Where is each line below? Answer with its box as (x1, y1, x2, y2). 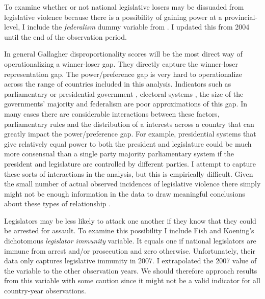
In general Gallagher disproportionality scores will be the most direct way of (4, 48, 243, 59)
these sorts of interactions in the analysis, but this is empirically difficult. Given (4, 168, 253, 179)
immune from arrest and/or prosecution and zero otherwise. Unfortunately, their (4, 245, 255, 256)
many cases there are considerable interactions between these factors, (4, 108, 220, 119)
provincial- (224, 11, 258, 22)
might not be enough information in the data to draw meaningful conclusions (4, 188, 245, 199)
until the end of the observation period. (4, 31, 127, 42)
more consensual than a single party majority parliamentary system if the (4, 148, 234, 159)
